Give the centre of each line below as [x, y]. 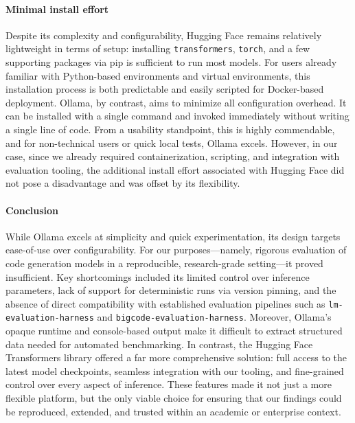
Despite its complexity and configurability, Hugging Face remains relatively [164, 35]
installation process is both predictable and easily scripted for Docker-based [165, 89]
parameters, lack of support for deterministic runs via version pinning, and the [171, 290]
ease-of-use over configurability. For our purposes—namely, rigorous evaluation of [176, 250]
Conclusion [32, 210]
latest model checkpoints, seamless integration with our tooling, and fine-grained [175, 370]
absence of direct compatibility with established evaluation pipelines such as [165, 303]
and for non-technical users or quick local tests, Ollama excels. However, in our [172, 142]
